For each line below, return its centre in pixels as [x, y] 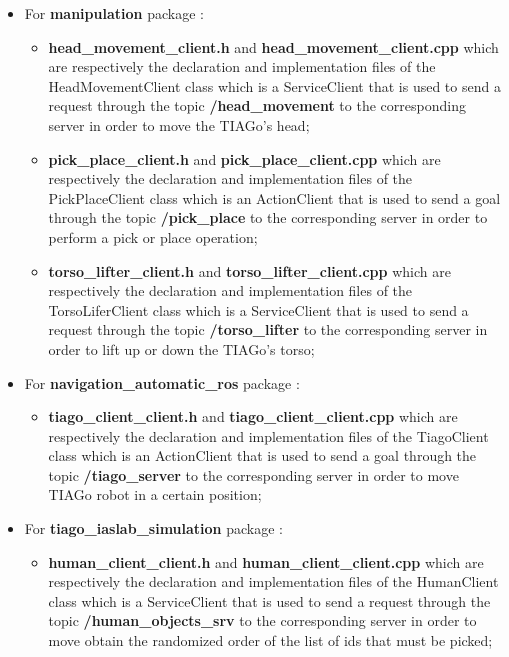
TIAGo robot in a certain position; [155, 494]
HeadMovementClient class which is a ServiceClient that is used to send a [274, 85]
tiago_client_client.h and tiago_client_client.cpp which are [253, 416]
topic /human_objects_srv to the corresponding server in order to [262, 620]
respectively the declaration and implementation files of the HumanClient [273, 581]
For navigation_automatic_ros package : [162, 382]
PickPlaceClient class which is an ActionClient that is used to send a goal [274, 197]
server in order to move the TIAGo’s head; [179, 124]
